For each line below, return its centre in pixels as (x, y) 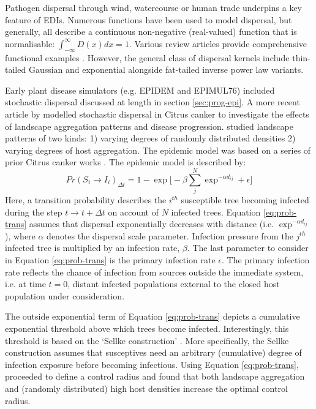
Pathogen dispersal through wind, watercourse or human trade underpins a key (153, 7)
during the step (34, 212)
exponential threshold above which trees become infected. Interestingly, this (147, 328)
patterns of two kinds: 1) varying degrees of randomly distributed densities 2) (150, 138)
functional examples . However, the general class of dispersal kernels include (147, 57)
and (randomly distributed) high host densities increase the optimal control (146, 388)
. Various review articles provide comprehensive (218, 43)
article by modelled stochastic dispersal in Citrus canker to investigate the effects (157, 114)
